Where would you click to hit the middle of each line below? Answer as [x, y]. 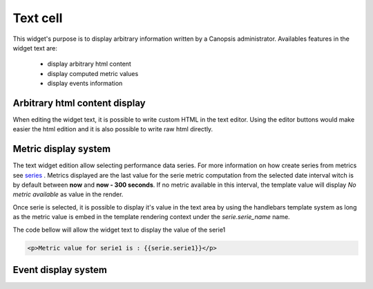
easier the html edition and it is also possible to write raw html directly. [113, 129]
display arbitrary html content [89, 64]
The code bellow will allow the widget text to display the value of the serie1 [119, 230]
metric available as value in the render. [68, 194]
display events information [85, 84]
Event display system [60, 270]
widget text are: [35, 48]
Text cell [38, 18]
